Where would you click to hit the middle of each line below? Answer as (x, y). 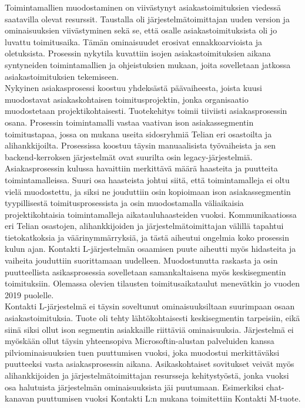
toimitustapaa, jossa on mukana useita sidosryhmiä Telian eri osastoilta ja (138, 134)
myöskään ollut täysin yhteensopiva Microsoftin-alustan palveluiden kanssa (140, 341)
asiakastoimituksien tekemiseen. (62, 76)
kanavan (20, 398)
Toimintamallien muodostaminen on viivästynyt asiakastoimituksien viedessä (143, 7)
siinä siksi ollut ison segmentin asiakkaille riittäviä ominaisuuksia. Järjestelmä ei (149, 329)
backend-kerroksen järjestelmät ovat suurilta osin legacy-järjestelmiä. (129, 156)
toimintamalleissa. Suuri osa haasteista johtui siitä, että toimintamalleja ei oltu (147, 179)
